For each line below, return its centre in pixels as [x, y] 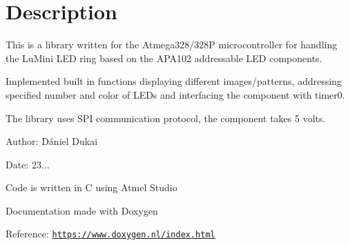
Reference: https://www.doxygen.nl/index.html [110, 234]
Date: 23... [28, 164]
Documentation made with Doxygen [82, 210]
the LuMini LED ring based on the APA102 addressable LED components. [164, 58]
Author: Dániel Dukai [52, 141]
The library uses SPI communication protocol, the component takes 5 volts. [166, 118]
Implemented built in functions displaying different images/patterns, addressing [174, 81]
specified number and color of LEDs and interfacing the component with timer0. [175, 94]
